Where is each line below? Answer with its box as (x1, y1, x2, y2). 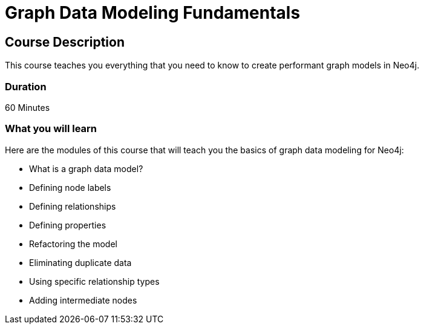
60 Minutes (5, 102, 50, 113)
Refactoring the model (29, 238, 117, 249)
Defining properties (29, 219, 106, 230)
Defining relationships (29, 201, 116, 211)
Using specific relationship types (29, 276, 160, 287)
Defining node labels (29, 182, 111, 193)
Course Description (5, 34, 125, 50)
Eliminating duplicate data (29, 257, 132, 268)
